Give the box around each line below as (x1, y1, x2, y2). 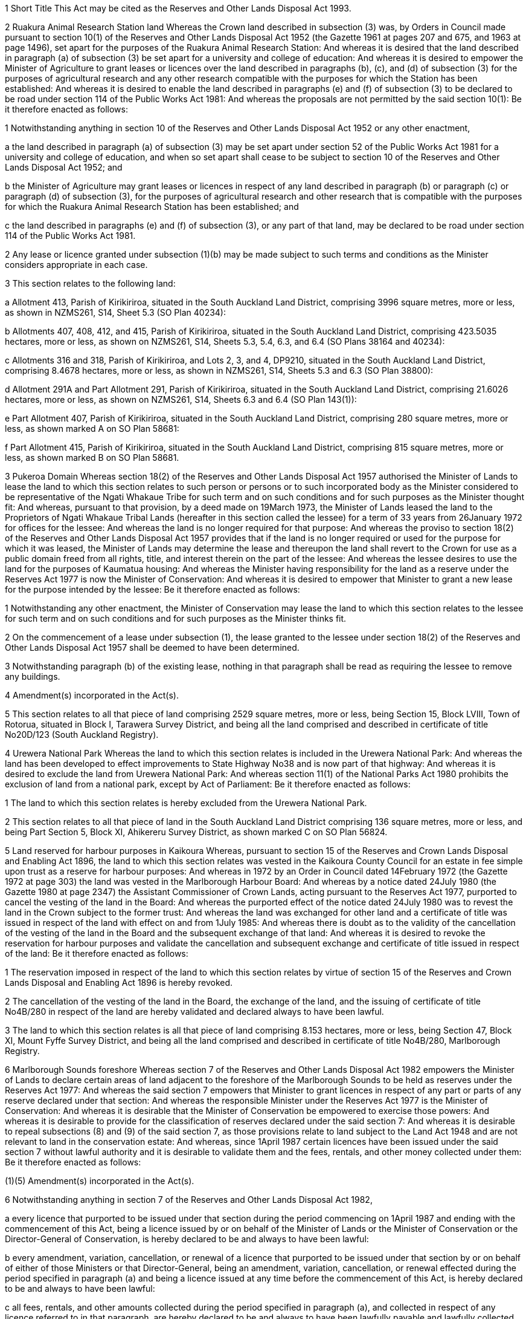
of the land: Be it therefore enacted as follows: (5, 948, 188, 959)
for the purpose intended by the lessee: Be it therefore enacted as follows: (5, 584, 300, 594)
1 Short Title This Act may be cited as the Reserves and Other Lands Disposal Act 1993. (5, 3, 351, 13)
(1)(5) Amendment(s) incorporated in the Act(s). (5, 1176, 194, 1186)
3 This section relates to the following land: (5, 278, 176, 288)
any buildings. (5, 671, 60, 682)
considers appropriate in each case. (5, 259, 148, 270)
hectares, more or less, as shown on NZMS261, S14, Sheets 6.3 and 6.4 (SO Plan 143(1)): (5, 394, 357, 405)
